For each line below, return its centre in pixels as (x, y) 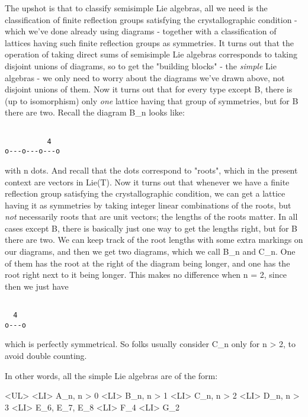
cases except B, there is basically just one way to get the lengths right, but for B (151, 228)
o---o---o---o (33, 151)
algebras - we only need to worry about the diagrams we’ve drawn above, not (145, 77)
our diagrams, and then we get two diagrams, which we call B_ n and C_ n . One (150, 251)
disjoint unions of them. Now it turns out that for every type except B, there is (149, 89)
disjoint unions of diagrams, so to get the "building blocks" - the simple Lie (141, 65)
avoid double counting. (46, 355)
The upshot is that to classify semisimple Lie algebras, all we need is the (136, 8)
